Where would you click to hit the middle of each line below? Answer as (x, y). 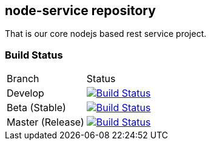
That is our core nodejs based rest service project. (106, 34)
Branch (23, 79)
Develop (25, 93)
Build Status (34, 55)
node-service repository (80, 11)
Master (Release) (45, 122)
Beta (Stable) (36, 108)
